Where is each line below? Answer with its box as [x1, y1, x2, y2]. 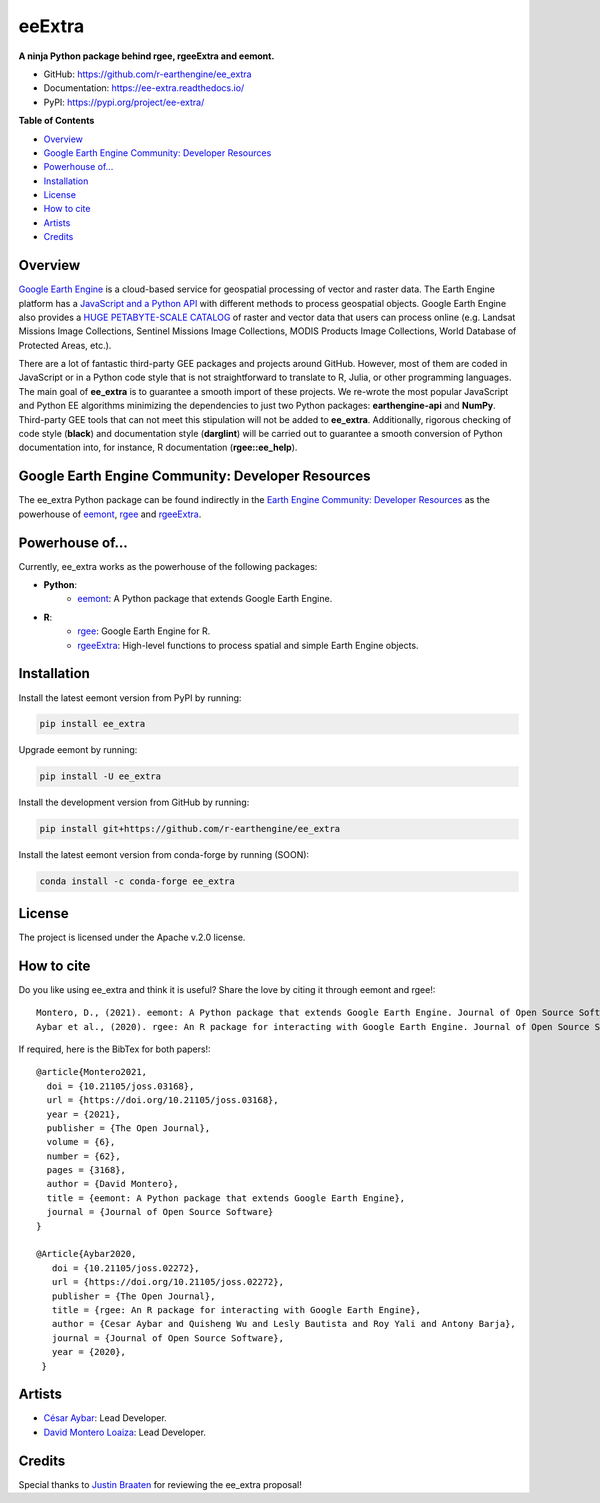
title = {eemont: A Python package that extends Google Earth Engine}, [46, 1192, 406, 1204]
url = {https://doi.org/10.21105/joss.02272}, [51, 1276, 285, 1288]
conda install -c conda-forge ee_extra [39, 876, 235, 887]
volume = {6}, [46, 1136, 116, 1148]
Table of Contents [18, 115, 95, 127]
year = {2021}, [46, 1108, 121, 1120]
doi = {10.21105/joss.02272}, [51, 1262, 200, 1274]
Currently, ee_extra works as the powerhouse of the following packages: [18, 560, 318, 572]
